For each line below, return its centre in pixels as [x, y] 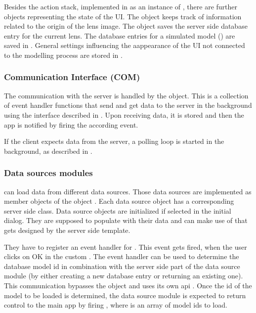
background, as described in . [48, 151]
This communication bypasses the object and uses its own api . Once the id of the [128, 285]
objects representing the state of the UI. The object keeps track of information [123, 16]
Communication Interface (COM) [72, 77]
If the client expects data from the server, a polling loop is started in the [114, 141]
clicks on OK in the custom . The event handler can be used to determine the [122, 256]
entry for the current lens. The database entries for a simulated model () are [120, 35]
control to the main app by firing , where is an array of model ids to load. [116, 305]
